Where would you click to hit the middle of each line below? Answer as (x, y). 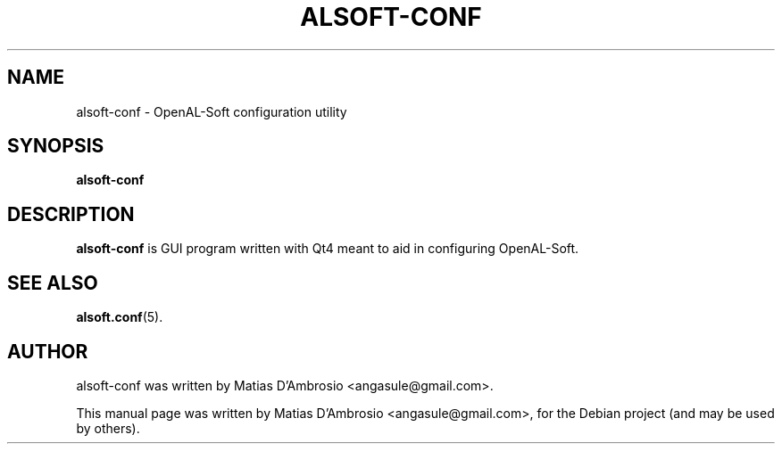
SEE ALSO (53, 283)
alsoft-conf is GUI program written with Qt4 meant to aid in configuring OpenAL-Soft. (328, 249)
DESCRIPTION (71, 214)
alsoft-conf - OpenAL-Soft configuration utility (212, 111)
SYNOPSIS (56, 146)
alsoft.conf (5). (120, 317)
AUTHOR (48, 351)
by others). (108, 428)
